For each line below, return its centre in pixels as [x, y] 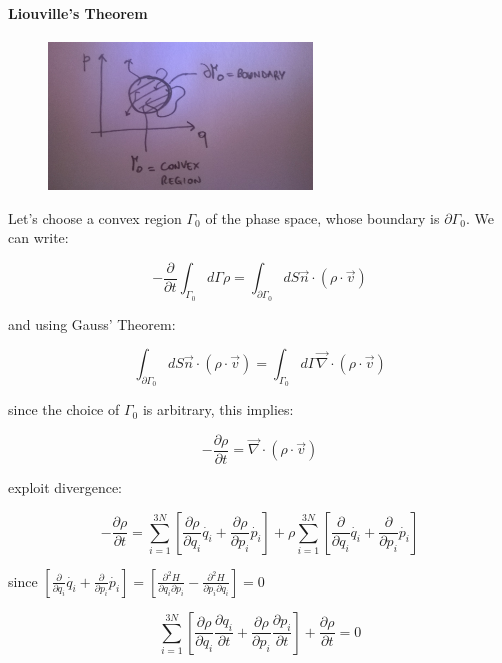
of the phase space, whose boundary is [322, 217]
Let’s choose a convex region [95, 217]
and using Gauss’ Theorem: [92, 323]
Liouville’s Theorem [78, 12]
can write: [38, 237]
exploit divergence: [65, 487]
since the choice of [64, 409]
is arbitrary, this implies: [218, 409]
